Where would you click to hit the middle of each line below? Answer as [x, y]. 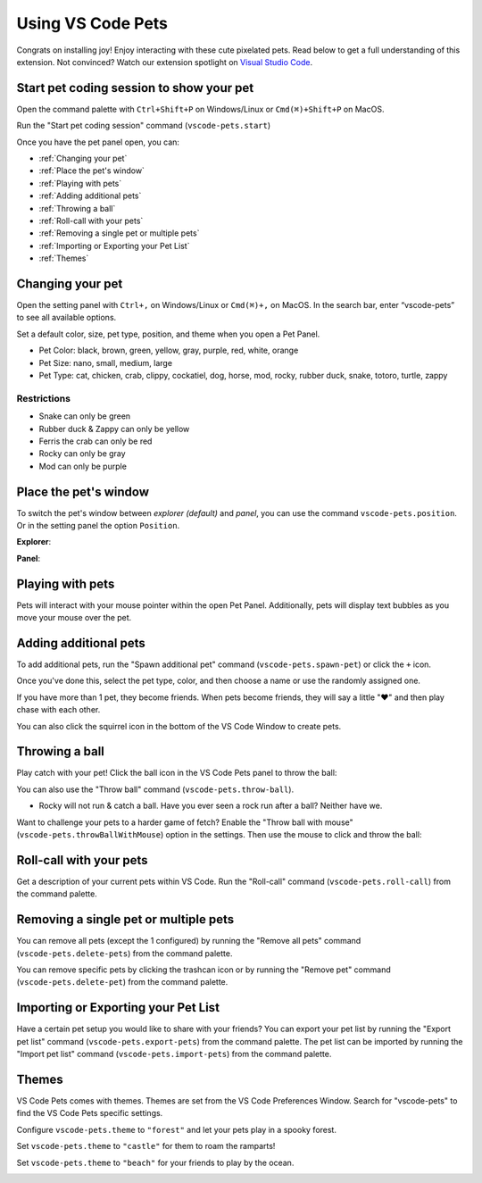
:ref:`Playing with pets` [80, 183]
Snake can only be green [85, 416]
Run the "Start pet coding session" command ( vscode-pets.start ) [144, 126]
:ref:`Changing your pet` [83, 158]
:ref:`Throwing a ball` [77, 208]
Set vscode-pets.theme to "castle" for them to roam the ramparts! [146, 1146]
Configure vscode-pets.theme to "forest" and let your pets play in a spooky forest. [176, 1129]
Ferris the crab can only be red [96, 441]
